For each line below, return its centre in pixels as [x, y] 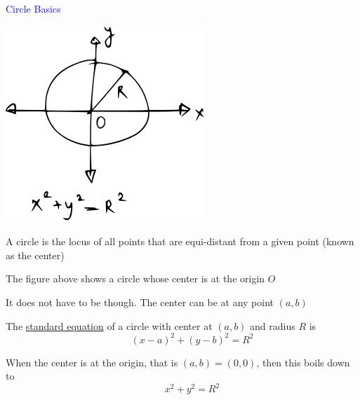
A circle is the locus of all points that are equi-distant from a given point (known [180, 241]
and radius [273, 325]
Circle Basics [33, 8]
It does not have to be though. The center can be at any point [140, 302]
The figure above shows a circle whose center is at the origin [135, 278]
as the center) [35, 255]
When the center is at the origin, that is [92, 362]
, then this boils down [303, 362]
